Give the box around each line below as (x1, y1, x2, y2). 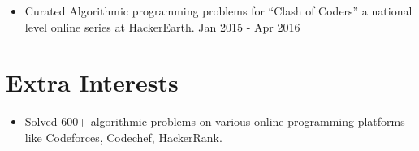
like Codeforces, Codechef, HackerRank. (24, 128, 222, 145)
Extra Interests (6, 66, 179, 99)
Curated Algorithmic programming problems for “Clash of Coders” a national (24, 2, 413, 19)
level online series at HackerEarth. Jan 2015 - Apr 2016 (24, 18, 300, 35)
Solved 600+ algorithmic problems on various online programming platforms (24, 113, 405, 130)
